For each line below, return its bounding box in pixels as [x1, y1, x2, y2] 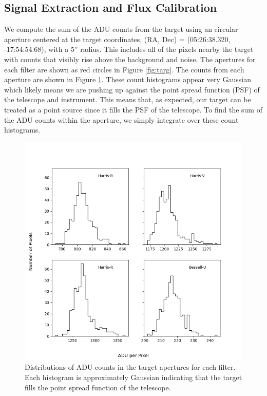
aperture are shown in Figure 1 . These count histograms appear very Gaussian [4, 74, 251, 85]
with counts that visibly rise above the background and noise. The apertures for [4, 53, 256, 64]
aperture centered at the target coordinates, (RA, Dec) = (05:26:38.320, [4, 33, 231, 44]
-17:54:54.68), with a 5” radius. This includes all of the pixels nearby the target [4, 44, 254, 54]
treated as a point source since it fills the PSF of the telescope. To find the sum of [4, 104, 262, 115]
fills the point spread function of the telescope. [25, 382, 171, 392]
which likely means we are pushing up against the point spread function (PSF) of [4, 84, 260, 95]
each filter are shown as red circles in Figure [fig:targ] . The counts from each [4, 64, 244, 74]
